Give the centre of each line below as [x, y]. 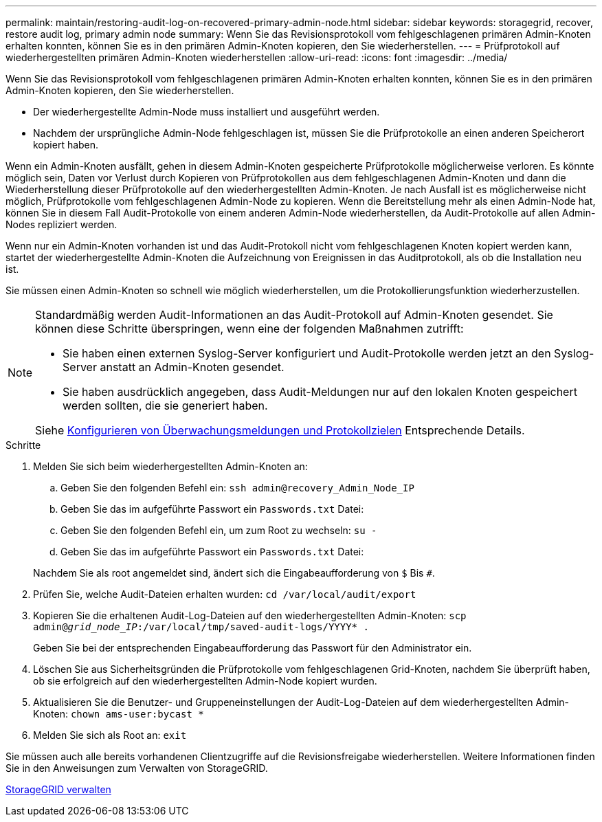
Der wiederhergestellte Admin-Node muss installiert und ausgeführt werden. [207, 112]
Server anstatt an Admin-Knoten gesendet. [174, 367]
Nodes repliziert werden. [62, 224]
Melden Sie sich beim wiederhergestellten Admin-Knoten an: [170, 466]
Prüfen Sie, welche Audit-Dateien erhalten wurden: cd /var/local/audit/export [225, 594]
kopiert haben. [66, 145]
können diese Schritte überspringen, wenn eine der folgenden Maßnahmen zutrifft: [249, 329]
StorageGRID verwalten [58, 789]
